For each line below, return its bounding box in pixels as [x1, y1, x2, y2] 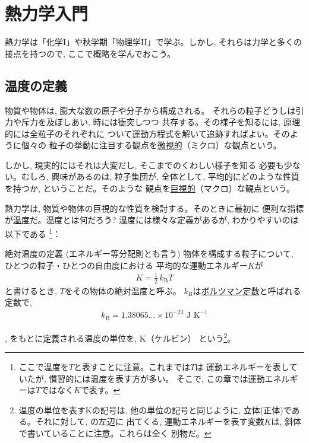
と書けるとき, [5, 284, 57, 297]
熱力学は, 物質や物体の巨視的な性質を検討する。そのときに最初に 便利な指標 [5, 202, 304, 214]
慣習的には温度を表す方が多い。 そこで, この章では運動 [49, 372, 265, 384]
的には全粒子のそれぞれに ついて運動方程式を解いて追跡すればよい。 [5, 127, 273, 139]
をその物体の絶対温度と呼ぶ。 [64, 284, 181, 297]
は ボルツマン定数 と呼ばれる [193, 284, 301, 297]
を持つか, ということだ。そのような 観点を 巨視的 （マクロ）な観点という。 [5, 182, 295, 195]
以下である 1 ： [5, 225, 61, 240]
